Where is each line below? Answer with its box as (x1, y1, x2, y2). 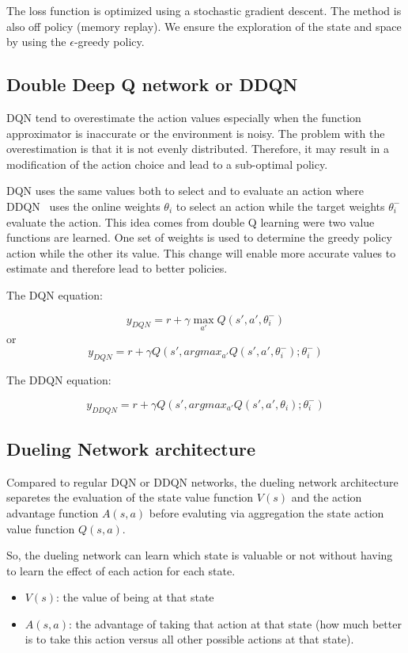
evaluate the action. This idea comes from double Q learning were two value (6, 213, 375, 230)
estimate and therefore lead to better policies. (6, 260, 228, 277)
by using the (6, 33, 66, 50)
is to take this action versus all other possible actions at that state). (25, 631, 354, 647)
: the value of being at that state (56, 589, 214, 605)
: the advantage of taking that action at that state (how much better (68, 615, 402, 632)
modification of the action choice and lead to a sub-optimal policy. (6, 155, 328, 172)
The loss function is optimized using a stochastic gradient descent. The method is (6, 2, 402, 18)
